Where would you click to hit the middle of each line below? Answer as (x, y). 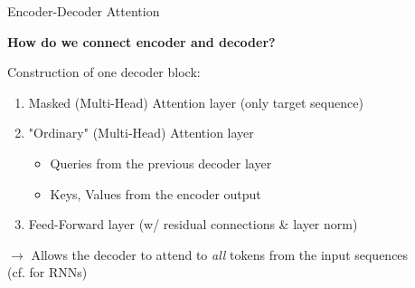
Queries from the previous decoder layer (161, 163)
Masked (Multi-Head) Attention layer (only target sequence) (196, 102)
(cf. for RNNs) (47, 272)
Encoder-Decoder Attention (84, 11)
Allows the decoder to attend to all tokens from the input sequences (220, 254)
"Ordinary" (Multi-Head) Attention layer (141, 133)
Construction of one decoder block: (104, 72)
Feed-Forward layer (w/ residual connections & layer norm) (193, 224)
